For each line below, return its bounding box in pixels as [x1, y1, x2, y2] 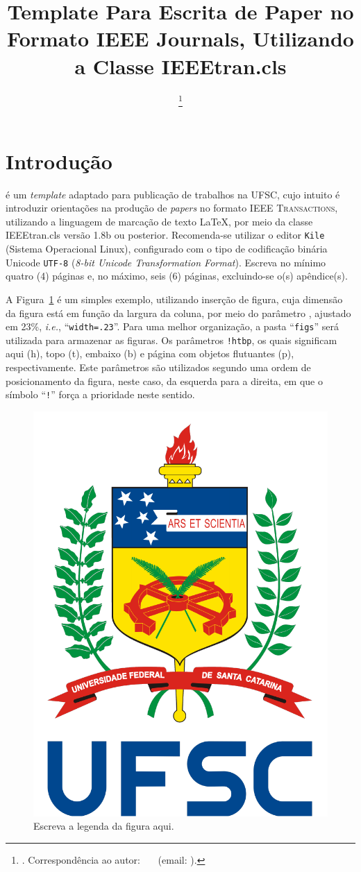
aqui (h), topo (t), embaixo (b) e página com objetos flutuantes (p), [6, 346, 294, 361]
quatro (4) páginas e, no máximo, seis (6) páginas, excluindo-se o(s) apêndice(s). [6, 268, 348, 283]
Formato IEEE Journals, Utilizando [7, 24, 354, 53]
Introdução [6, 146, 112, 175]
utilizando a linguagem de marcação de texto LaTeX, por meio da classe [6, 214, 313, 228]
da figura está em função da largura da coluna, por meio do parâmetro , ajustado [6, 305, 351, 320]
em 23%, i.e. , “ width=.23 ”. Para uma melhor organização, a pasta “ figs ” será [6, 319, 339, 334]
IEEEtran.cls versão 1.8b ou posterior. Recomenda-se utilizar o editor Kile [6, 228, 325, 242]
